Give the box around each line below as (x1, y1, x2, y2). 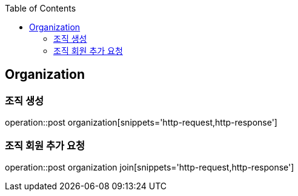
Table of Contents (5, 3, 76, 13)
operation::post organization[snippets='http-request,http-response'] (5, 117, 277, 128)
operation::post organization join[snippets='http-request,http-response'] (5, 161, 294, 172)
